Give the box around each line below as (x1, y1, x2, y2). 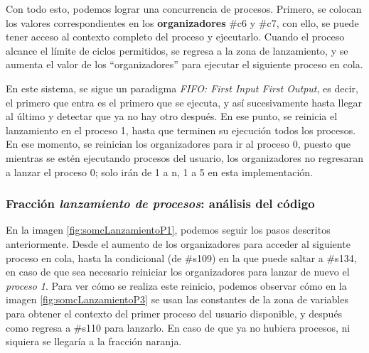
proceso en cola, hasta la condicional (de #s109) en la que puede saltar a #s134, (6, 250, 357, 265)
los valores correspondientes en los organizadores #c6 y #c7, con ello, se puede (6, 15, 359, 30)
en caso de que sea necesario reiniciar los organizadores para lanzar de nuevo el (6, 264, 350, 279)
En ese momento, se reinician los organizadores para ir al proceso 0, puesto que (6, 136, 351, 151)
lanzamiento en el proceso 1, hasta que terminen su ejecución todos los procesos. (6, 122, 356, 137)
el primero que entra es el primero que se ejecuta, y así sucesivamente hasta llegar (6, 94, 363, 109)
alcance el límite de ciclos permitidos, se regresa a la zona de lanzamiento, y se (6, 43, 348, 58)
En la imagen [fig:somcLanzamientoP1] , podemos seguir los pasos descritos (6, 222, 331, 237)
